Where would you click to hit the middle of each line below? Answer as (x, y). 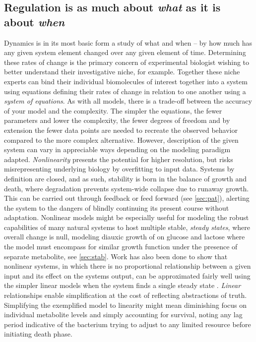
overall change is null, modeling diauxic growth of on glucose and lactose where (125, 237)
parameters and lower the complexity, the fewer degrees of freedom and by (117, 120)
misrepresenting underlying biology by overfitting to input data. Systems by (119, 169)
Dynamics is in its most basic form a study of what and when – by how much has (128, 42)
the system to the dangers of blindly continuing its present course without (117, 207)
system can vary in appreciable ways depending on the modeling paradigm (117, 149)
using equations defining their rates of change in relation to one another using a (125, 91)
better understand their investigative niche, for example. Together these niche (122, 72)
